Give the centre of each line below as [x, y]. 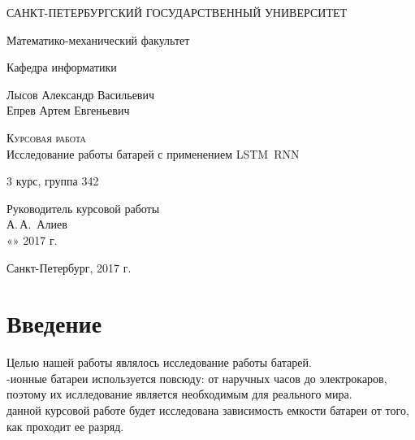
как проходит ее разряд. [65, 426]
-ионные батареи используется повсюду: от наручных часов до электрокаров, [197, 378]
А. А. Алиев [37, 224]
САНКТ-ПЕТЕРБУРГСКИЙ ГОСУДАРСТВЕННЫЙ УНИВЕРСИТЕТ [177, 12]
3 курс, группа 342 [53, 181]
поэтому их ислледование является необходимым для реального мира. [179, 394]
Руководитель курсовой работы [83, 208]
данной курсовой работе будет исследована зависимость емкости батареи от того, [208, 410]
